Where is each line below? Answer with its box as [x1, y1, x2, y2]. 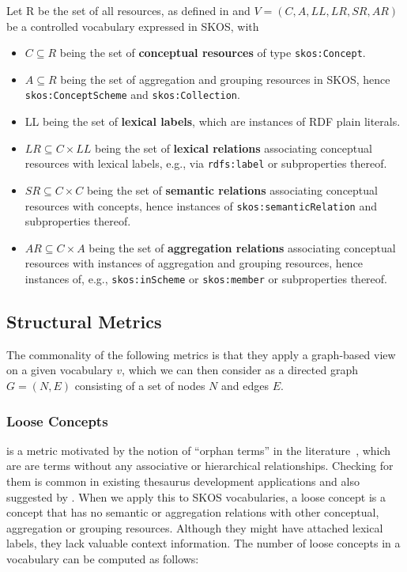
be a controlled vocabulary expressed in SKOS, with [6, 17, 259, 34]
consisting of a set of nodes [74, 377, 205, 394]
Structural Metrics [6, 309, 162, 334]
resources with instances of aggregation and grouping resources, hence [24, 255, 364, 271]
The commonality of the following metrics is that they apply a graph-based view [6, 346, 396, 362]
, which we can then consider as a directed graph [122, 362, 358, 378]
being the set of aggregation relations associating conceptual [89, 239, 396, 256]
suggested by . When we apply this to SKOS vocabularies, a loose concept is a [6, 488, 386, 505]
